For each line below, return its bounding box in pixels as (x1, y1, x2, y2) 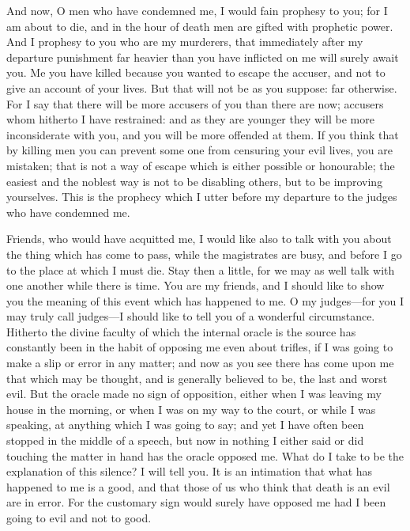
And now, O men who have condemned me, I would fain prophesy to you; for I (6, 2, 388, 18)
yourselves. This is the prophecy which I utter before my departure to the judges (6, 188, 397, 205)
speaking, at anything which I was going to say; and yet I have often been (6, 416, 364, 433)
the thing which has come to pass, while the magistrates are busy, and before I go (6, 245, 402, 262)
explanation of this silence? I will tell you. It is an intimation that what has (6, 463, 373, 480)
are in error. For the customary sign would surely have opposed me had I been (6, 494, 386, 510)
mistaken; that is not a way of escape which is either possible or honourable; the (6, 157, 395, 173)
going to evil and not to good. (6, 510, 152, 525)
